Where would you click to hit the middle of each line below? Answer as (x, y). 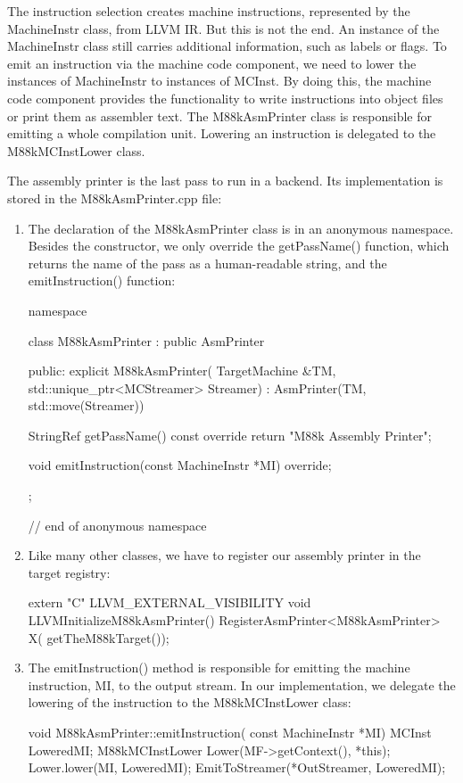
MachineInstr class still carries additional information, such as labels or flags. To (227, 46)
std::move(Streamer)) (86, 405)
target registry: (69, 572)
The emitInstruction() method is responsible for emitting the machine (219, 668)
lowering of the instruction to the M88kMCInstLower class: (190, 702)
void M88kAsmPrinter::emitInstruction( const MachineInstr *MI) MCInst (230, 732)
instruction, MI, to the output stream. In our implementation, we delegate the (242, 684)
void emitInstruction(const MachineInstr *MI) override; (180, 465)
